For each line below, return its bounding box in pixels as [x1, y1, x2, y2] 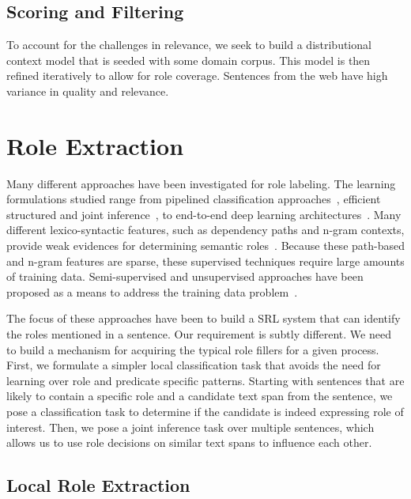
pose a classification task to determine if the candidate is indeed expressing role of [6, 403, 404, 420]
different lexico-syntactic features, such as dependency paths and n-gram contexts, [6, 221, 405, 238]
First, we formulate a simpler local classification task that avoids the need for [6, 357, 381, 373]
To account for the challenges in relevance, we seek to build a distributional [6, 36, 371, 53]
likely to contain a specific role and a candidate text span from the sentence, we [6, 387, 393, 404]
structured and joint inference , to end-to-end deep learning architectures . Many [6, 206, 402, 222]
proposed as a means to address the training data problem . [6, 283, 298, 300]
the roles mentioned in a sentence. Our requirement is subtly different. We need [6, 326, 391, 342]
